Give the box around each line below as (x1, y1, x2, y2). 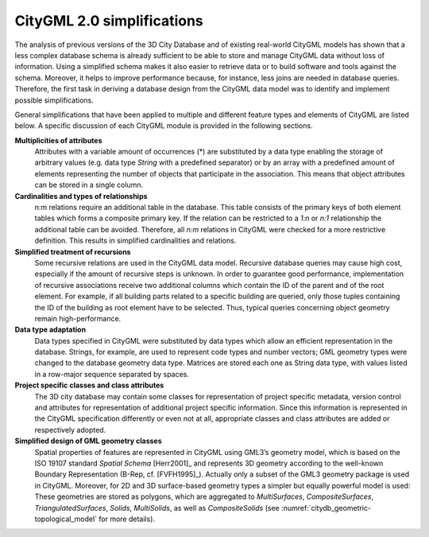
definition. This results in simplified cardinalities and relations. (34, 235, 237, 246)
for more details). (99, 514, 155, 523)
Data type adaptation (14, 325, 87, 334)
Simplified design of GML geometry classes (14, 436, 162, 446)
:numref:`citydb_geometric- (280, 503, 372, 512)
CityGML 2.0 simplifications (14, 12, 204, 29)
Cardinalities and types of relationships (14, 191, 148, 200)
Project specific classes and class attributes (14, 380, 164, 390)
